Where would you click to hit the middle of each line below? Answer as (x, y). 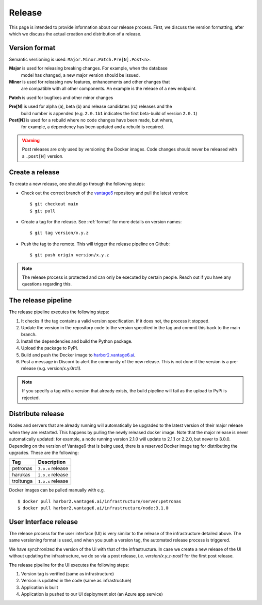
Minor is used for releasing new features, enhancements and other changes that (89, 82)
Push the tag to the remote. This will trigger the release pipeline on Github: (95, 244)
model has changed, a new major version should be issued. (81, 75)
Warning (31, 140)
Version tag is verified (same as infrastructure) (67, 574)
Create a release (34, 172)
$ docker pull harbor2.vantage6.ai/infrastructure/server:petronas (99, 501)
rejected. (31, 398)
